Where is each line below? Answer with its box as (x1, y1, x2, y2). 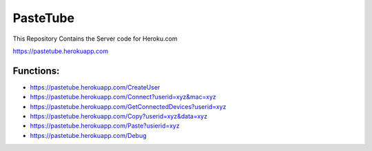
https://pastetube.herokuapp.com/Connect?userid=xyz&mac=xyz (30, 93, 216, 101)
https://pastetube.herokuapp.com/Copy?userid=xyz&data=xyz (30, 112, 208, 121)
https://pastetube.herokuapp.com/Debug (30, 131, 147, 139)
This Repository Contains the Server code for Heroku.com (12, 34, 178, 43)
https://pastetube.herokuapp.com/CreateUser (30, 83, 161, 91)
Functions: (12, 65, 60, 77)
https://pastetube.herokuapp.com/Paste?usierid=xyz (30, 121, 180, 130)
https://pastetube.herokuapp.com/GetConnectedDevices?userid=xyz (30, 102, 227, 110)
